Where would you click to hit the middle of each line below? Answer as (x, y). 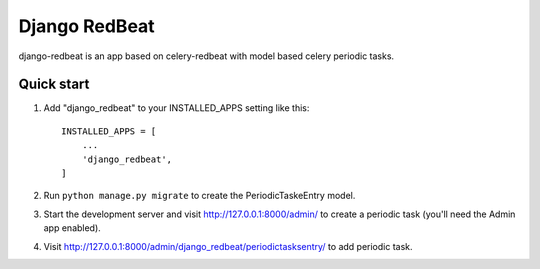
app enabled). (72, 228)
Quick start (54, 84)
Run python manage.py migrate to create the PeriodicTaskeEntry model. (199, 196)
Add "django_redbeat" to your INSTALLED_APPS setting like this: (176, 108)
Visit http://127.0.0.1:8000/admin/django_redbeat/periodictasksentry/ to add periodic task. (228, 246)
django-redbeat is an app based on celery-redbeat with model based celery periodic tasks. (206, 56)
